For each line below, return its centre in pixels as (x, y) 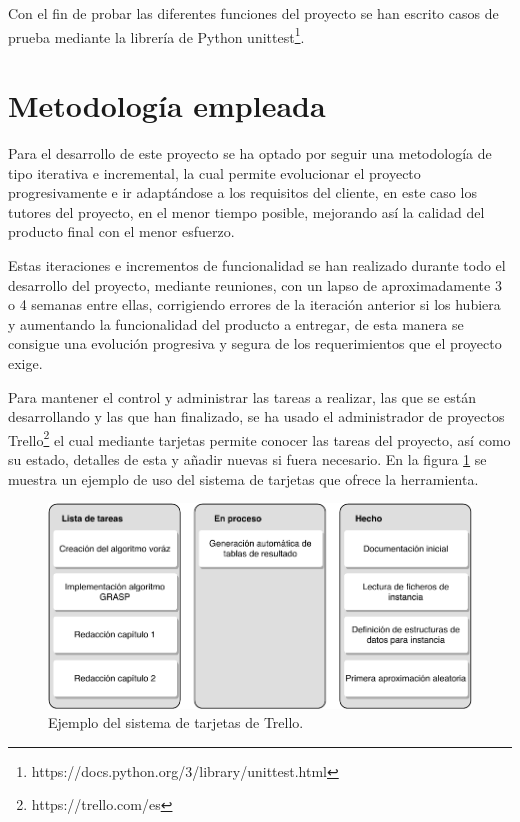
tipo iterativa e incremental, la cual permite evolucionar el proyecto (214, 172)
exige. (25, 362)
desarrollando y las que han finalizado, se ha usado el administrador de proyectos (256, 416)
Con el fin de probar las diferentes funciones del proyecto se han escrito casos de (253, 13)
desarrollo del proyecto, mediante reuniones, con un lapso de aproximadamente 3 (255, 284)
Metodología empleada (167, 105)
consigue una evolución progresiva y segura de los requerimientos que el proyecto (255, 343)
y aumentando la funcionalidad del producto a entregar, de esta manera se (236, 323)
